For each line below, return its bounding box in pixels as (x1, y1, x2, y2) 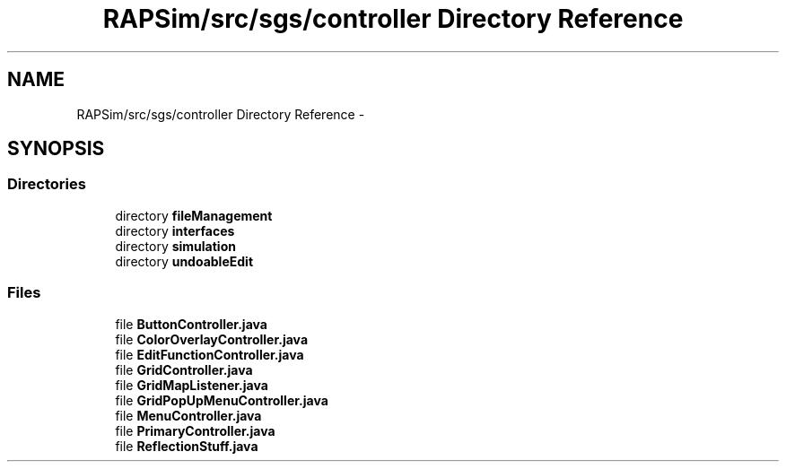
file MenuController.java (115, 407, 262, 423)
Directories (7, 175, 86, 194)
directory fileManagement (115, 207, 273, 223)
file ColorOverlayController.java (115, 331, 309, 347)
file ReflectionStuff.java (115, 438, 258, 454)
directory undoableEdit (115, 253, 254, 269)
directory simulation (115, 238, 236, 254)
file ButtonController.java (115, 316, 267, 332)
